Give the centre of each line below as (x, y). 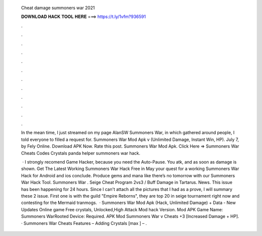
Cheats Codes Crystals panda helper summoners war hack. (81, 153)
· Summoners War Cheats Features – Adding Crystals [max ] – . (84, 223)
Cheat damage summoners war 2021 (58, 8)
